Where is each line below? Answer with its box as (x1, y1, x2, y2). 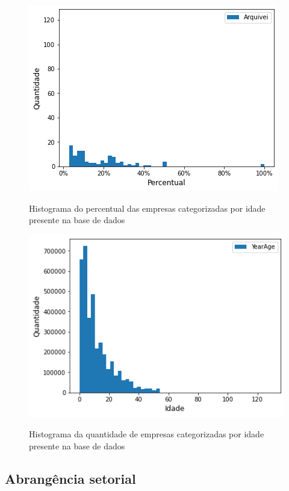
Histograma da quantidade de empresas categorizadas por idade (29, 427, 264, 440)
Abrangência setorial (5, 469, 136, 487)
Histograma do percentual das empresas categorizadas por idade (29, 201, 266, 214)
